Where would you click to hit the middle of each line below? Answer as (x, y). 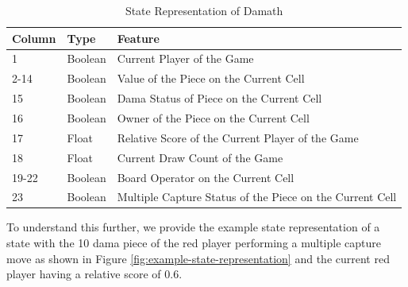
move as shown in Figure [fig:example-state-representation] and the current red (198, 258)
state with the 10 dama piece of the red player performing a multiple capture (194, 243)
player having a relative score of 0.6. (94, 274)
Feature (138, 38)
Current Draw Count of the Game (200, 157)
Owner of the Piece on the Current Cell (213, 117)
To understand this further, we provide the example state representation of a (193, 227)
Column (34, 38)
